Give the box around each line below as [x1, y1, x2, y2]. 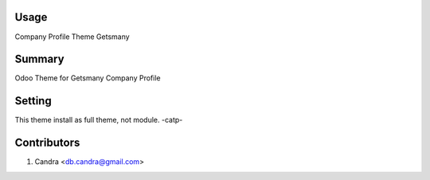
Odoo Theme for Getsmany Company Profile [14, 73, 161, 83]
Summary [14, 53, 64, 66]
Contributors [14, 136, 80, 150]
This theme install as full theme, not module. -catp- [14, 115, 183, 125]
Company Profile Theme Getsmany [14, 32, 131, 41]
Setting [14, 94, 52, 108]
